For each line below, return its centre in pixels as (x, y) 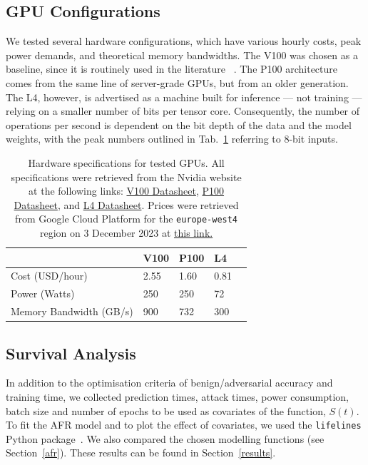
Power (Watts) (43, 293)
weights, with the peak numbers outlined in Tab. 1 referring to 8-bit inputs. (172, 139)
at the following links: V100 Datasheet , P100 (127, 191)
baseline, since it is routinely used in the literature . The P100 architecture (172, 69)
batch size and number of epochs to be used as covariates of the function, (166, 410)
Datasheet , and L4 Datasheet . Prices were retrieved (126, 204)
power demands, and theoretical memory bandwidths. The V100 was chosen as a (182, 55)
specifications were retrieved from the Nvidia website (126, 177)
